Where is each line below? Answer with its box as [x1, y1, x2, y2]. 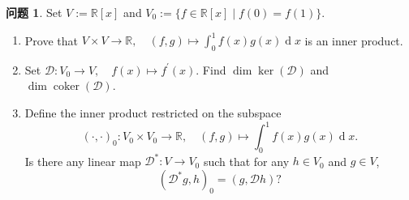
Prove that [24, 32, 78, 49]
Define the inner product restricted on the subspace [24, 104, 282, 121]
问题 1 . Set [6, 4, 62, 20]
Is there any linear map [24, 152, 141, 169]
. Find [196, 61, 226, 78]
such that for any [203, 152, 290, 169]
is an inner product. [304, 32, 403, 49]
